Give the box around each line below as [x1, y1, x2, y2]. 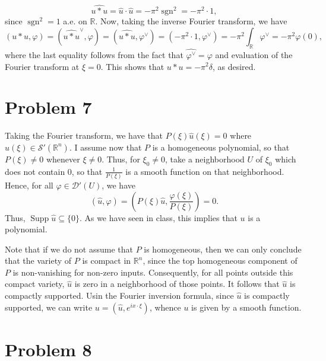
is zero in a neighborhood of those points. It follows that [74, 277, 280, 290]
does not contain [5, 165, 65, 177]
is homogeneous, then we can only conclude [144, 242, 302, 255]
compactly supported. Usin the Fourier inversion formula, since [5, 289, 234, 302]
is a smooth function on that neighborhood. [125, 165, 284, 177]
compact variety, [5, 277, 65, 290]
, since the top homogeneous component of [143, 254, 297, 267]
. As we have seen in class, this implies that [79, 211, 238, 223]
